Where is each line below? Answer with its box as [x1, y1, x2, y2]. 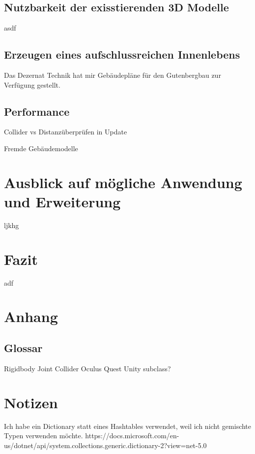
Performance [4, 103, 70, 119]
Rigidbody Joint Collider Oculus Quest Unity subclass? [4, 363, 171, 373]
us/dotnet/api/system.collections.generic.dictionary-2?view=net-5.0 [4, 440, 207, 450]
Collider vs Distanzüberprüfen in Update [4, 127, 127, 137]
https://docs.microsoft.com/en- [85, 430, 179, 441]
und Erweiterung [4, 191, 121, 211]
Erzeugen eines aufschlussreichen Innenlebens [4, 47, 240, 62]
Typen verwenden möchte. [4, 430, 83, 441]
